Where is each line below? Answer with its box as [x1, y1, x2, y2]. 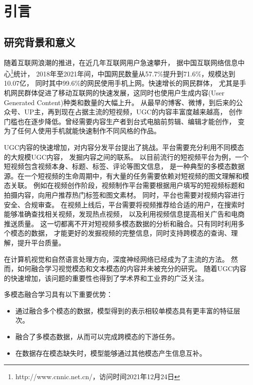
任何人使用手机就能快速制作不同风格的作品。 [17, 126, 161, 136]
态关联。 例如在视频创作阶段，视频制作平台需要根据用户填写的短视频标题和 [4, 180, 245, 190]
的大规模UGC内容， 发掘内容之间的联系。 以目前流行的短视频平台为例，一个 [4, 151, 249, 162]
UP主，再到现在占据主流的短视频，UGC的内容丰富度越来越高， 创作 [24, 107, 243, 117]
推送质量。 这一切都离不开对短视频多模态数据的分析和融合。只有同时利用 [4, 218, 238, 228]
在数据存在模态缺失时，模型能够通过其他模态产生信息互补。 [15, 348, 206, 358]
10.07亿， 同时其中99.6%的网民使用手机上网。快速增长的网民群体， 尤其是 [4, 78, 239, 88]
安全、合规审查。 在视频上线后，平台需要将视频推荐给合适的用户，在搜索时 [4, 199, 245, 209]
